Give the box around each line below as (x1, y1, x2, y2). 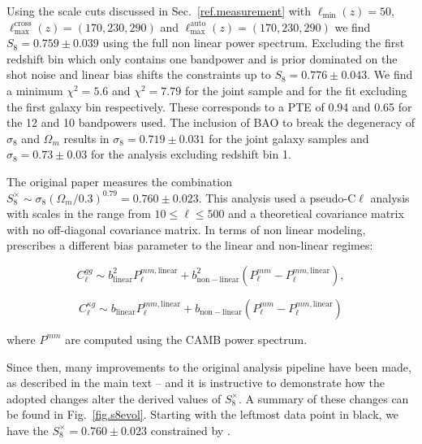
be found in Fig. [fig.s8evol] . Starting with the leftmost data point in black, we (6, 406, 399, 423)
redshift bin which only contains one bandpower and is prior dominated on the (6, 50, 398, 67)
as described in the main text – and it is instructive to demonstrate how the (6, 374, 385, 391)
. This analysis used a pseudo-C (198, 189, 356, 206)
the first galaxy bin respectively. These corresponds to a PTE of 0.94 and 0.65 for (6, 98, 412, 115)
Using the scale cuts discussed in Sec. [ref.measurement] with (6, 2, 312, 19)
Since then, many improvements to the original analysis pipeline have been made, (6, 358, 411, 375)
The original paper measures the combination (6, 172, 232, 189)
